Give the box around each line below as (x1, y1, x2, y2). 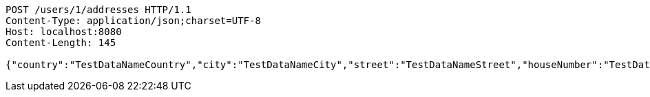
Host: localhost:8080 (6, 26, 122, 37)
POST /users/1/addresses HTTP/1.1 (6, 4, 191, 15)
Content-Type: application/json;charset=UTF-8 (6, 15, 261, 26)
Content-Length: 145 (6, 37, 116, 48)
